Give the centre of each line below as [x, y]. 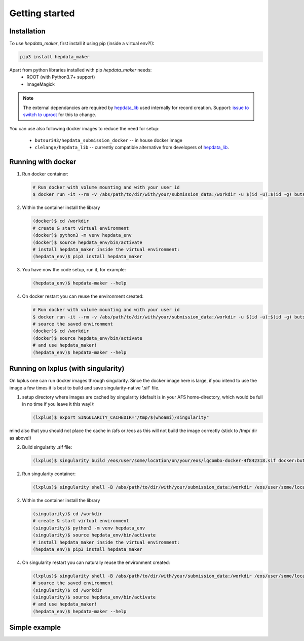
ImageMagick [41, 84]
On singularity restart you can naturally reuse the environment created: [96, 562]
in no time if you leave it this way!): [58, 404]
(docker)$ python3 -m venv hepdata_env [82, 235]
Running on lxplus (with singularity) [67, 368]
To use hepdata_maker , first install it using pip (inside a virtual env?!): [82, 44]
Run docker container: [45, 174]
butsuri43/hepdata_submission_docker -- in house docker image [108, 140]
